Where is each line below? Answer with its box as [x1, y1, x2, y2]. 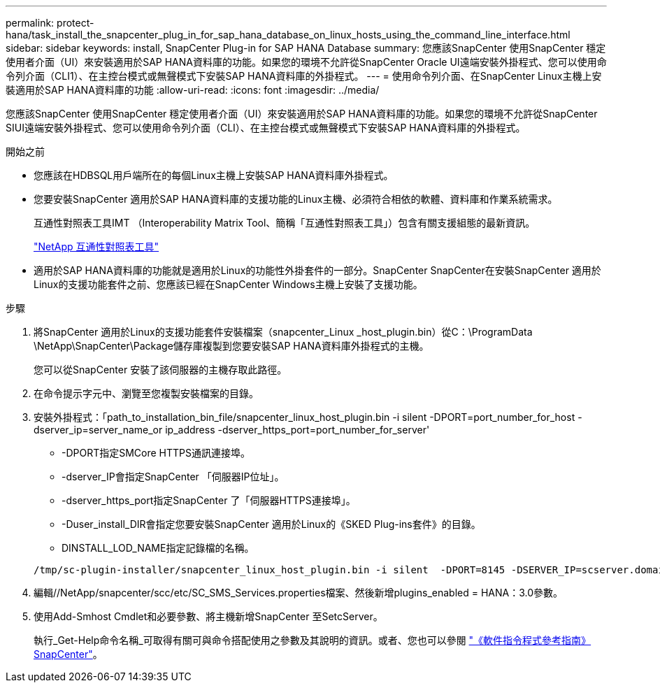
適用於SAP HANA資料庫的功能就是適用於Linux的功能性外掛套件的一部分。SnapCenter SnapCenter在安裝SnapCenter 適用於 [34, 264, 601, 276]
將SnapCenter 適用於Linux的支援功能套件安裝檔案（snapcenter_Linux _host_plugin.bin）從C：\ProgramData [34, 326, 533, 338]
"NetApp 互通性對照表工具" [34, 241, 159, 252]
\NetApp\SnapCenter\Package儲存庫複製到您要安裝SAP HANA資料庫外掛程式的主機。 [34, 340, 429, 352]
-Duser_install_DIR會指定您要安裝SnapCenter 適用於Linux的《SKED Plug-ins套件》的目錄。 [62, 518, 481, 530]
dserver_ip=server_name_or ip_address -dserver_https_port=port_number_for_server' [34, 424, 430, 436]
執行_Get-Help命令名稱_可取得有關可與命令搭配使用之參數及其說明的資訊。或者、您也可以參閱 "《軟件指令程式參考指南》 [34, 634, 591, 646]
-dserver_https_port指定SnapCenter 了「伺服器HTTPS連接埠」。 [62, 494, 356, 506]
